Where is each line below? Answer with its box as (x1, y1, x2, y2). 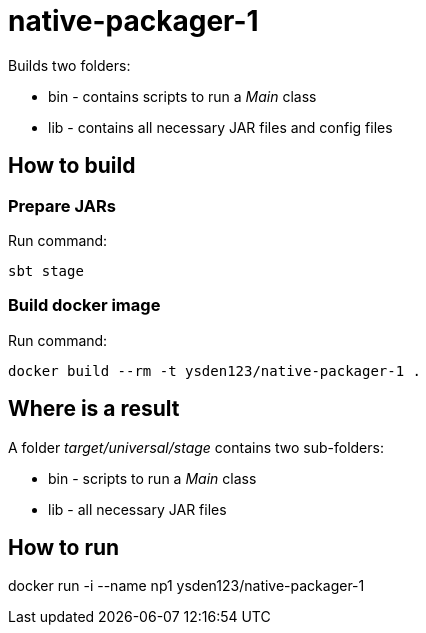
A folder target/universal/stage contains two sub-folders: (8, 438, 384, 456)
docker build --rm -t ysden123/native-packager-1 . (8, 362, 422, 379)
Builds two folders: (8, 56, 131, 74)
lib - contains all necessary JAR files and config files (48, 118, 393, 136)
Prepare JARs (8, 195, 116, 216)
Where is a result (8, 396, 180, 422)
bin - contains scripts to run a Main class (48, 87, 317, 105)
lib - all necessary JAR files (48, 500, 227, 518)
